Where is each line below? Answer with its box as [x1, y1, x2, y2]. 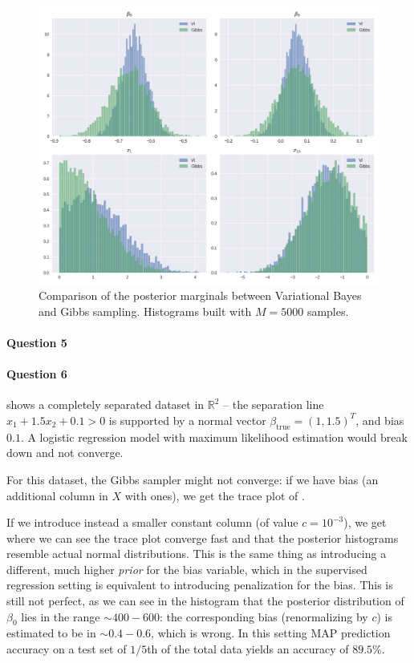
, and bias [355, 411, 404, 428]
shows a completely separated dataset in [6, 396, 205, 413]
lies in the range [21, 608, 100, 625]
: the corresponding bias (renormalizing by [160, 608, 368, 625]
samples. [306, 302, 349, 319]
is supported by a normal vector [108, 411, 266, 428]
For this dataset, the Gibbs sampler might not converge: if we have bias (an [6, 471, 379, 487]
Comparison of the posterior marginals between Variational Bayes [39, 287, 362, 304]
